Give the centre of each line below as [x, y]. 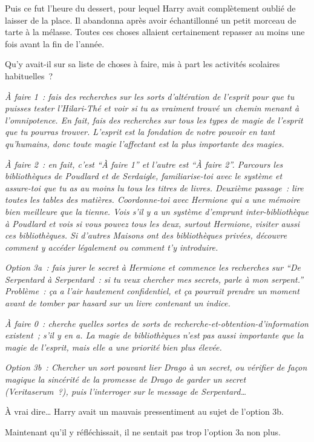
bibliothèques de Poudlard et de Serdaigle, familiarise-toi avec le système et [144, 176]
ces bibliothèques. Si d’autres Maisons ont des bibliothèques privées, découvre [146, 235]
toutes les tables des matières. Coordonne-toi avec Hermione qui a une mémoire [152, 200]
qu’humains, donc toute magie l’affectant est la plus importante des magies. [145, 143]
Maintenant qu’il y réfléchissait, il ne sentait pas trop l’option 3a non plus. [143, 431]
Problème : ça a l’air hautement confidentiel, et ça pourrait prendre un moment [152, 291]
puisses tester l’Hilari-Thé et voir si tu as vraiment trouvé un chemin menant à [152, 108]
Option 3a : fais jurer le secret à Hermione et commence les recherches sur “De [153, 267]
